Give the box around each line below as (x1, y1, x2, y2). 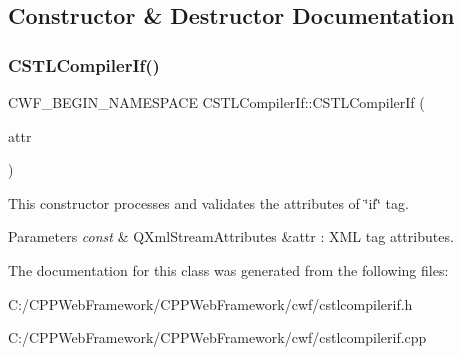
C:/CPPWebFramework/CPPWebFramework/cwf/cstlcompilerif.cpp (8, 327, 427, 348)
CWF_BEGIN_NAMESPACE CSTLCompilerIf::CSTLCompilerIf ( (8, 92, 425, 112)
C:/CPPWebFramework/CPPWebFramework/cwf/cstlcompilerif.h (8, 293, 413, 314)
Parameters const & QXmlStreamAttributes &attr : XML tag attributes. (8, 226, 454, 247)
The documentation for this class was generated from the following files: (8, 259, 449, 280)
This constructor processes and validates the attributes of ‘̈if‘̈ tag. (8, 192, 409, 213)
